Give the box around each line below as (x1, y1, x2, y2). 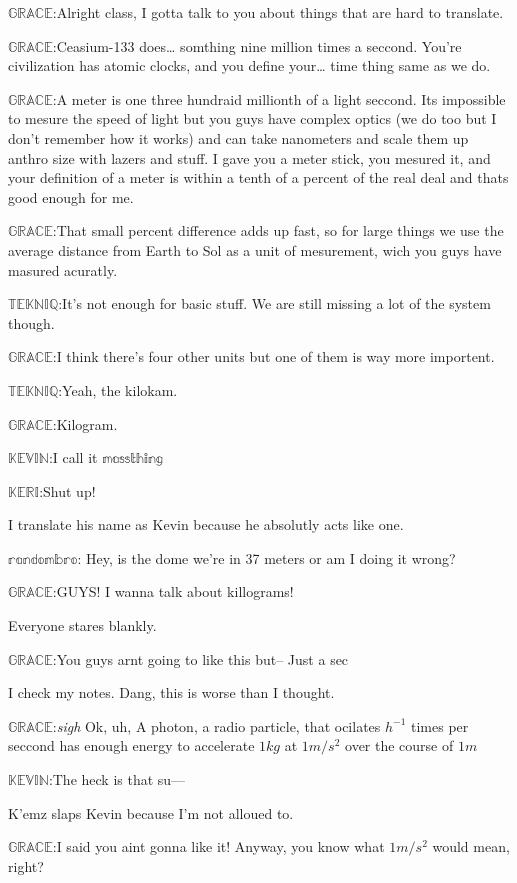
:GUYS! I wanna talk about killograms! (52, 581, 294, 602)
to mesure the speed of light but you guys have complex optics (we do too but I (8, 108, 497, 129)
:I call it (48, 447, 98, 468)
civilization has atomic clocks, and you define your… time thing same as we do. (8, 55, 491, 76)
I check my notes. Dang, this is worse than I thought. (8, 682, 335, 703)
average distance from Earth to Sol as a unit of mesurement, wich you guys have (8, 239, 502, 260)
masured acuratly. (8, 259, 118, 280)
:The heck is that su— (48, 769, 186, 790)
